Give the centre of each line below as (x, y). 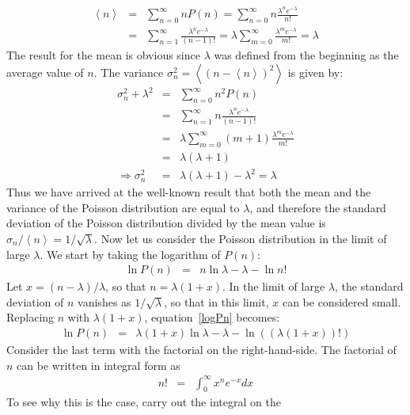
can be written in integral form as (99, 365)
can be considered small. (342, 301)
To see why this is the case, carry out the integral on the (144, 402)
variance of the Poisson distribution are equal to (123, 207)
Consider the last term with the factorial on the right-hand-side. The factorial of (201, 349)
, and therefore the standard (318, 207)
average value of (45, 72)
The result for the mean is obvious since (103, 55)
